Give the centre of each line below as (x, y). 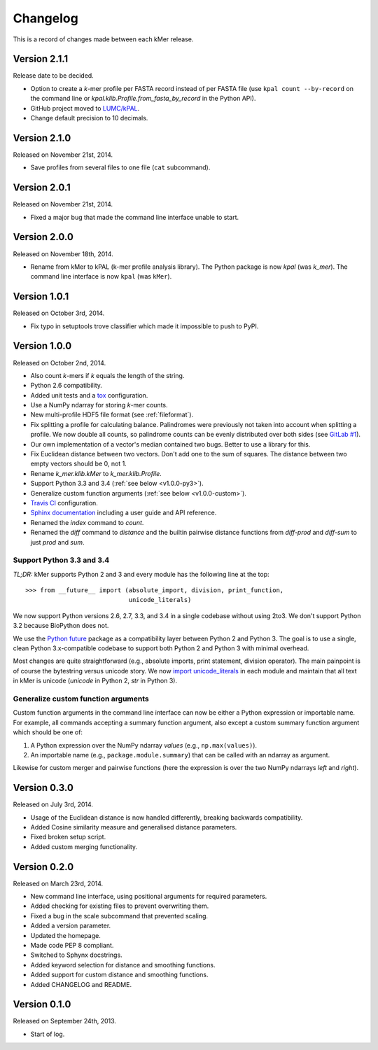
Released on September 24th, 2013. (65, 1021)
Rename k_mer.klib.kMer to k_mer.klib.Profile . (96, 473)
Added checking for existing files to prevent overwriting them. (120, 906)
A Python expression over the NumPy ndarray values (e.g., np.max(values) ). (144, 745)
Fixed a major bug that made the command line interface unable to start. (135, 217)
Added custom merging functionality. (84, 846)
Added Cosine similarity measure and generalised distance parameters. (134, 827)
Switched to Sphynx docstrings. (76, 955)
